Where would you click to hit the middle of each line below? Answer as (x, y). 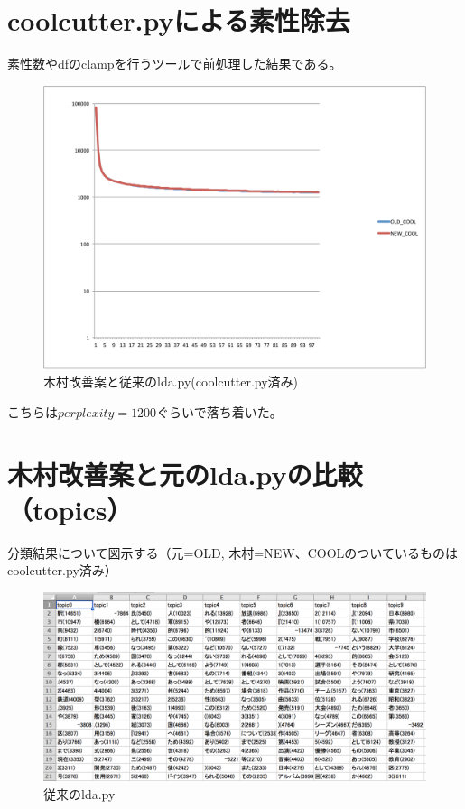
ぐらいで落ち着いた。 (219, 411)
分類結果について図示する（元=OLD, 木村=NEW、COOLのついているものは (232, 552)
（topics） (70, 509)
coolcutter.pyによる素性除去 (179, 20)
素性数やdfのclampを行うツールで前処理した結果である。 (175, 64)
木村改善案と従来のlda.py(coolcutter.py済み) (171, 381)
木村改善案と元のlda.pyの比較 (185, 474)
